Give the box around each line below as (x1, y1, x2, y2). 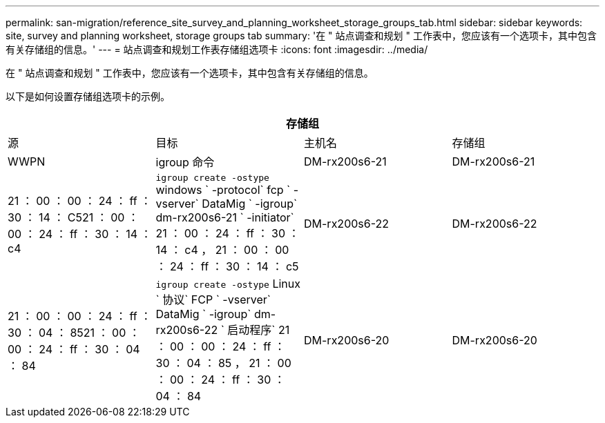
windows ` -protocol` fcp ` (155, 183, 291, 197)
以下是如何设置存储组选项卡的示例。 (6, 90, 170, 102)
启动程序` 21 (227, 323, 290, 337)
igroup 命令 (155, 155, 215, 169)
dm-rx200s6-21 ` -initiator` (155, 210, 294, 224)
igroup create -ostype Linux (155, 277, 300, 291)
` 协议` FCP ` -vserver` (155, 293, 271, 306)
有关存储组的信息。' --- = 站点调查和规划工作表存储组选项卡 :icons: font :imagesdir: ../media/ (6, 43, 428, 55)
